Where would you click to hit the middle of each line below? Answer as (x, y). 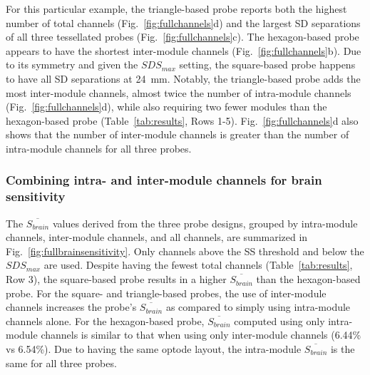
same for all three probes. (61, 363)
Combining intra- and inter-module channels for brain (164, 180)
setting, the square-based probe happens (267, 65)
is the (343, 349)
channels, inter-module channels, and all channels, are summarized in (157, 237)
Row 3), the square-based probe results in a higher (116, 279)
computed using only (279, 320)
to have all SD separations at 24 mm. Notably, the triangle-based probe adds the (183, 78)
